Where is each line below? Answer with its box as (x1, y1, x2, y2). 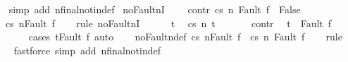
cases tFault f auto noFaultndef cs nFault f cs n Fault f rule (28, 29, 342, 44)
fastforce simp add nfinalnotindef (13, 42, 161, 57)
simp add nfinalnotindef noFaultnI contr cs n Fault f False (8, 2, 301, 16)
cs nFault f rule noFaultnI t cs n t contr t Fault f (5, 15, 332, 30)
